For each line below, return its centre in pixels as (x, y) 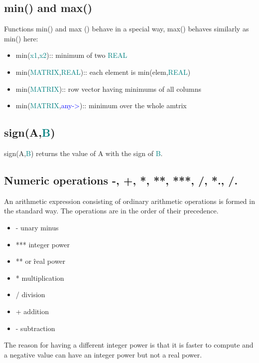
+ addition (32, 311)
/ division (30, 294)
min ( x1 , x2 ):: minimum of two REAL (71, 55)
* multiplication (40, 277)
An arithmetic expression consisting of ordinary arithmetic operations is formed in (129, 201)
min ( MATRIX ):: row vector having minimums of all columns (109, 89)
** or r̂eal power (41, 261)
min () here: (21, 38)
